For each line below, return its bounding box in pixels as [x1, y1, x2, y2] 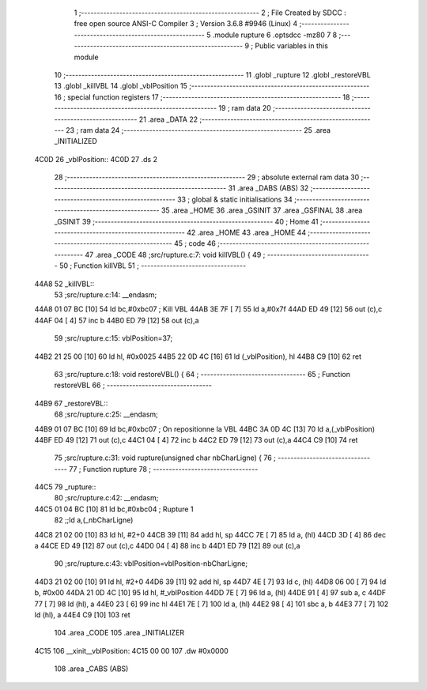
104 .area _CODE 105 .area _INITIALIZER [54, 628, 185, 638]
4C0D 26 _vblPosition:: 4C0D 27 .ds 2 [34, 154, 158, 164]
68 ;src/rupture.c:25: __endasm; [54, 409, 158, 419]
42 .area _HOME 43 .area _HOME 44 [186, 228, 307, 237]
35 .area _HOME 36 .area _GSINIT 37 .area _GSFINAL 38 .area [161, 205, 363, 215]
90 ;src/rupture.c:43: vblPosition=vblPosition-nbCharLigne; [54, 559, 248, 568]
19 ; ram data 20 [218, 104, 272, 113]
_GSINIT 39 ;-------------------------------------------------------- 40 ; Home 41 [54, 217, 319, 226]
